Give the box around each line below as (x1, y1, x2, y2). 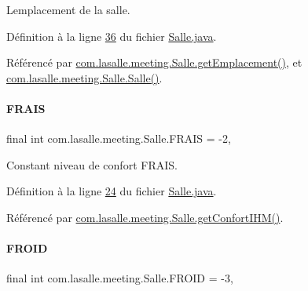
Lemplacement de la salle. (6, 2, 130, 17)
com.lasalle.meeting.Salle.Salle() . (6, 69, 163, 85)
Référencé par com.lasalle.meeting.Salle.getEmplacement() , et (6, 54, 302, 71)
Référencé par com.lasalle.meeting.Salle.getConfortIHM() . (6, 209, 284, 225)
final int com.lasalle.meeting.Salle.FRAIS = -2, (6, 130, 231, 147)
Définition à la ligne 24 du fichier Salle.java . (6, 183, 217, 199)
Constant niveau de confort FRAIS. (6, 156, 178, 173)
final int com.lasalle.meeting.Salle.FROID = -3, (6, 270, 233, 286)
